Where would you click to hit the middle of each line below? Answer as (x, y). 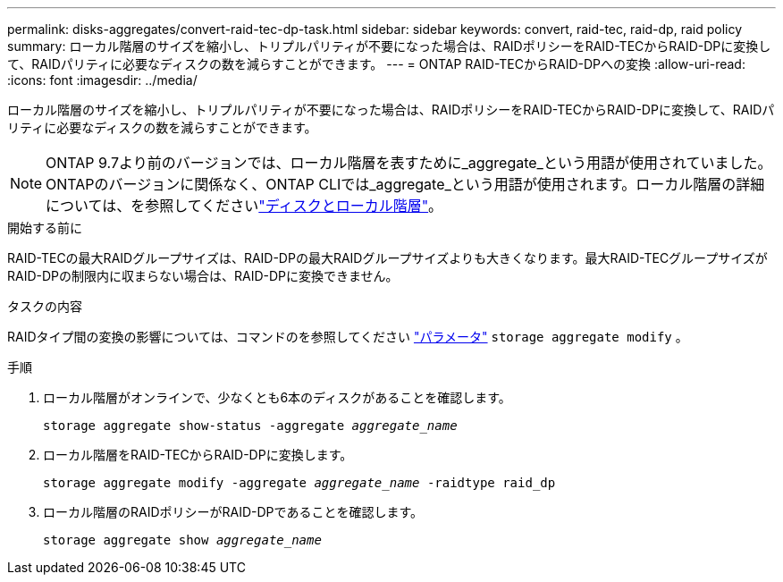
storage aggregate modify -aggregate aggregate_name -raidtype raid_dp (299, 483)
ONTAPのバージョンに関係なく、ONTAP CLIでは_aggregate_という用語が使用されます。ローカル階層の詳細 (405, 184)
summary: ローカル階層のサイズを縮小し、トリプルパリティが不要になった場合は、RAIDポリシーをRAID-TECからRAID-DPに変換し (389, 46)
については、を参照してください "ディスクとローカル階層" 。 (244, 206)
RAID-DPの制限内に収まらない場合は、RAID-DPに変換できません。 (203, 276)
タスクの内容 (45, 306)
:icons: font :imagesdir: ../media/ (102, 80)
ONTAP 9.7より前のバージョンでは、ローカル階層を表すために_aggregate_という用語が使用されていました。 (409, 163)
